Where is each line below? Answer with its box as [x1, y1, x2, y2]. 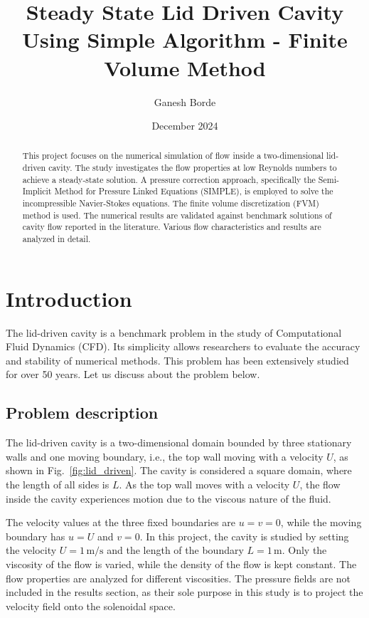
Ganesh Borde [154, 94, 216, 109]
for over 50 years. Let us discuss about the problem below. [6, 367, 260, 382]
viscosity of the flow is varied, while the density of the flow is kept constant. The [6, 557, 357, 571]
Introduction [6, 283, 132, 313]
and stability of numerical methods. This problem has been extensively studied [6, 352, 349, 367]
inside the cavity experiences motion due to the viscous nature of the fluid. [6, 491, 331, 506]
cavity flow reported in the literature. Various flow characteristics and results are [22, 221, 321, 233]
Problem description [6, 402, 159, 424]
